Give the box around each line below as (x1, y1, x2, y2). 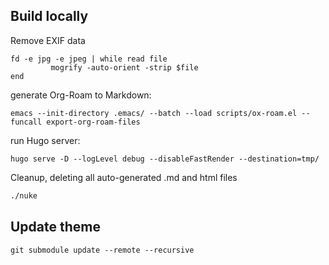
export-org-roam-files (46, 117, 141, 127)
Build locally (10, 8, 89, 25)
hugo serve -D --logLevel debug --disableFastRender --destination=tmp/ (10, 154, 320, 164)
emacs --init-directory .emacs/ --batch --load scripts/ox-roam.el (10, 108, 298, 118)
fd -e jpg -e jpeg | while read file (10, 54, 168, 64)
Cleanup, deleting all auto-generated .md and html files (10, 171, 238, 183)
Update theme (10, 219, 102, 236)
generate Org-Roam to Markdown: (10, 89, 152, 101)
